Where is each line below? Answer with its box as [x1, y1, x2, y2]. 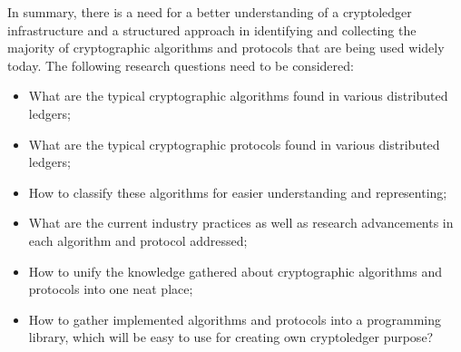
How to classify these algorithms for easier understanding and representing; [28, 182, 447, 201]
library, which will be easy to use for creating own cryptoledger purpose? [28, 328, 434, 347]
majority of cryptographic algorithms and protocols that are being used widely [7, 38, 445, 57]
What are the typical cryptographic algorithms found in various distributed [28, 86, 448, 105]
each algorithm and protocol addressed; [28, 230, 248, 249]
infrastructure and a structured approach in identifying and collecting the [7, 20, 417, 39]
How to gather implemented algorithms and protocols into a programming [28, 309, 441, 328]
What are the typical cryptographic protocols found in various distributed [28, 134, 440, 153]
